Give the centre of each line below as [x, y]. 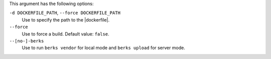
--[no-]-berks [27, 41]
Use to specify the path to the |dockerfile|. [66, 19]
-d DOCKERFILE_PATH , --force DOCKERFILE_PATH [65, 13]
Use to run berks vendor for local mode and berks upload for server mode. [103, 48]
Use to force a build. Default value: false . [66, 34]
